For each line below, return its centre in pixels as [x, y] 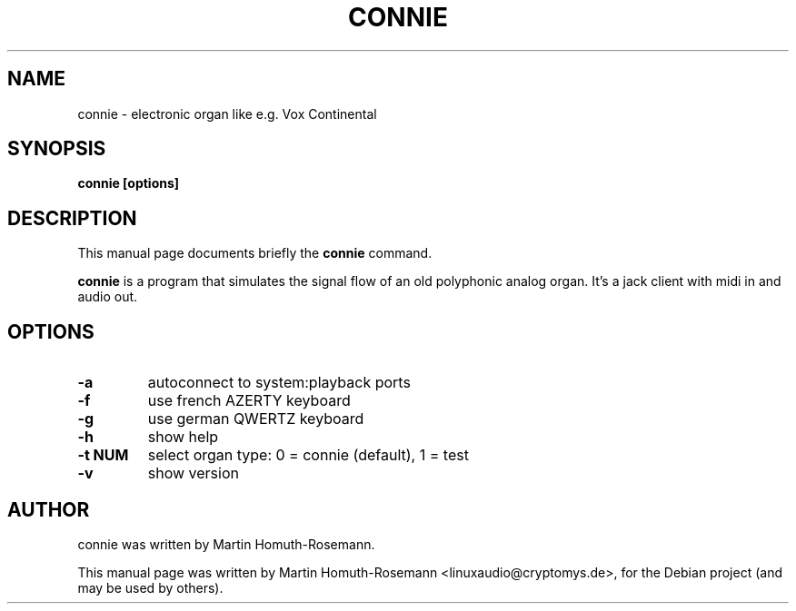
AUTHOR [49, 509]
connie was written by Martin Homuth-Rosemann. [226, 544]
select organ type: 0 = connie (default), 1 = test [308, 455]
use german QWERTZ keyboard [256, 419]
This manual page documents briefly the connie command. [255, 253]
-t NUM [103, 455]
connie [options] [129, 183]
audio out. [108, 297]
